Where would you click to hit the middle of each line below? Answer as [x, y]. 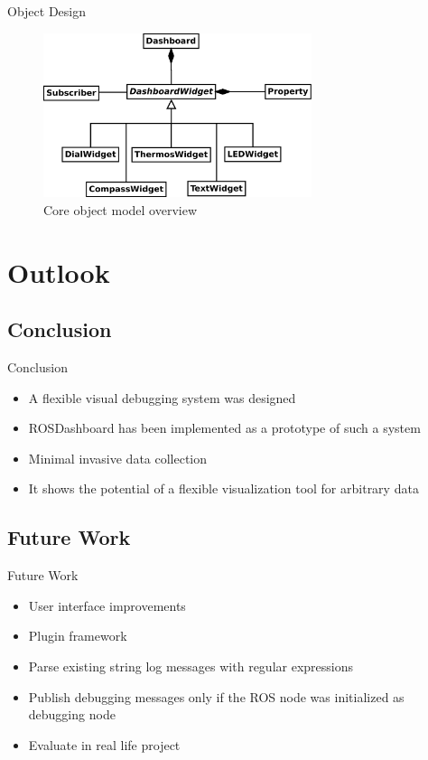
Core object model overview [121, 209]
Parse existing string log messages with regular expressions [191, 666]
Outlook [59, 272]
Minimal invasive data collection [118, 458]
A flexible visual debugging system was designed [162, 397]
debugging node [72, 714]
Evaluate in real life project [104, 744]
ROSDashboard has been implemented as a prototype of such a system [224, 428]
